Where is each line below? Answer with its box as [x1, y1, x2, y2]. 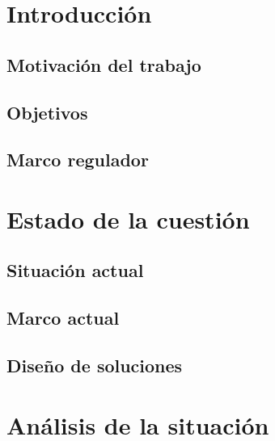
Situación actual [6, 258, 144, 283]
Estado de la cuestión [6, 202, 250, 235]
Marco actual [6, 305, 120, 330]
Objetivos [6, 99, 88, 124]
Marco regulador [6, 147, 149, 172]
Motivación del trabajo [6, 52, 201, 77]
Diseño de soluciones [6, 353, 183, 378]
